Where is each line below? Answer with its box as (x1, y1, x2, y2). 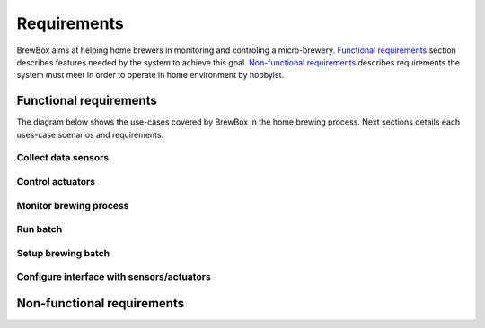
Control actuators (16, 175, 96, 187)
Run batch (16, 223, 63, 236)
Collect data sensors (16, 151, 110, 164)
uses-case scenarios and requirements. (16, 129, 164, 140)
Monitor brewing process (16, 199, 129, 211)
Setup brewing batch (16, 246, 110, 259)
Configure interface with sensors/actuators (16, 271, 211, 283)
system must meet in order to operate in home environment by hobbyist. (16, 70, 285, 81)
